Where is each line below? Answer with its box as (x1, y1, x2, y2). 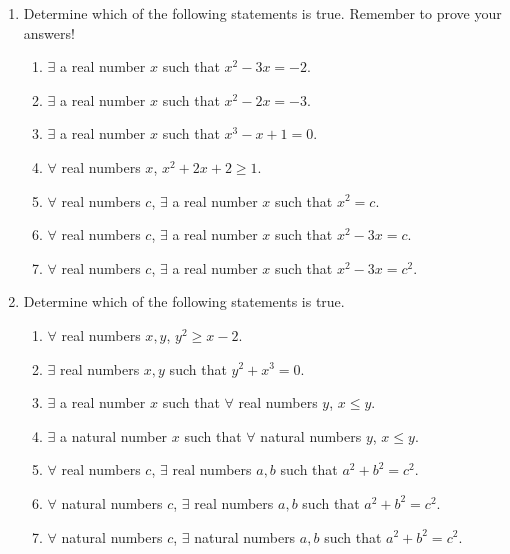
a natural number (60, 425, 168, 446)
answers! (23, 22, 75, 43)
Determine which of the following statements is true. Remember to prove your (23, 3, 502, 23)
